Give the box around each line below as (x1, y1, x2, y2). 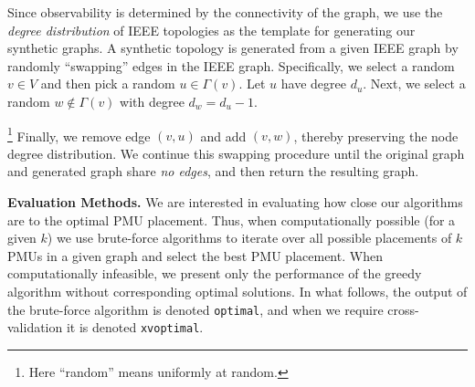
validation (7, 318, 63, 337)
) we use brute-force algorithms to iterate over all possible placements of (47, 228, 452, 247)
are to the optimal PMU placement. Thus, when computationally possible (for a (7, 210, 456, 229)
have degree (280, 74, 346, 93)
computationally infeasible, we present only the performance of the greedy (7, 264, 422, 283)
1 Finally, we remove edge (7, 123, 151, 145)
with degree (120, 91, 185, 110)
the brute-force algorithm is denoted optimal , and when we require (7, 299, 384, 319)
